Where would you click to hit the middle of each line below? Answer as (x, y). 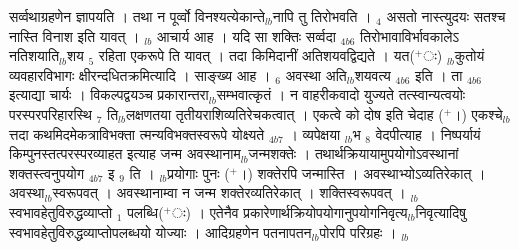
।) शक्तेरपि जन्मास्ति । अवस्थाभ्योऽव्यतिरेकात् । (362, 172)
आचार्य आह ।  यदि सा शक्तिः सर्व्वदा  (248, 35)
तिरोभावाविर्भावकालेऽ (409, 35)
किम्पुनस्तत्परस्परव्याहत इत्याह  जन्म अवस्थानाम (125, 153)
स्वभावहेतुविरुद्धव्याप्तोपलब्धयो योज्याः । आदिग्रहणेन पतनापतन (160, 231)
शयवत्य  (375, 74)
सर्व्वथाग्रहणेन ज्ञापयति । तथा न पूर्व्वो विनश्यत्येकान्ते (137, 16)
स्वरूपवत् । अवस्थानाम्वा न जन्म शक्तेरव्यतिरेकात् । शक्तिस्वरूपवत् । (229, 192)
